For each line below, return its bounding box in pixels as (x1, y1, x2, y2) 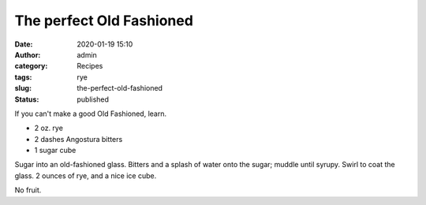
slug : (14, 84, 32, 93)
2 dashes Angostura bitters (34, 134, 123, 143)
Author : (14, 50, 41, 59)
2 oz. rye (34, 123, 63, 133)
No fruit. (14, 185, 42, 195)
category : (14, 61, 48, 71)
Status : (14, 95, 39, 104)
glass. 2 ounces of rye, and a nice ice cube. (14, 170, 157, 181)
